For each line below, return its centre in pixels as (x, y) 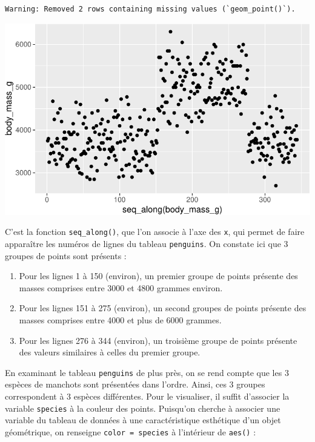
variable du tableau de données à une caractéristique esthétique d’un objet (143, 420)
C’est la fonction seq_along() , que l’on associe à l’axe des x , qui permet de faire (155, 232)
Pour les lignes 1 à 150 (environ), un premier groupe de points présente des (158, 276)
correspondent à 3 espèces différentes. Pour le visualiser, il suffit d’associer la (147, 396)
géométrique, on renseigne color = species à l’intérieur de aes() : (131, 431)
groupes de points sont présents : (66, 255)
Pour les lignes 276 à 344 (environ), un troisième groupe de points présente (158, 340)
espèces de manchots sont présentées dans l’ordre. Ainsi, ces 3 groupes (135, 384)
